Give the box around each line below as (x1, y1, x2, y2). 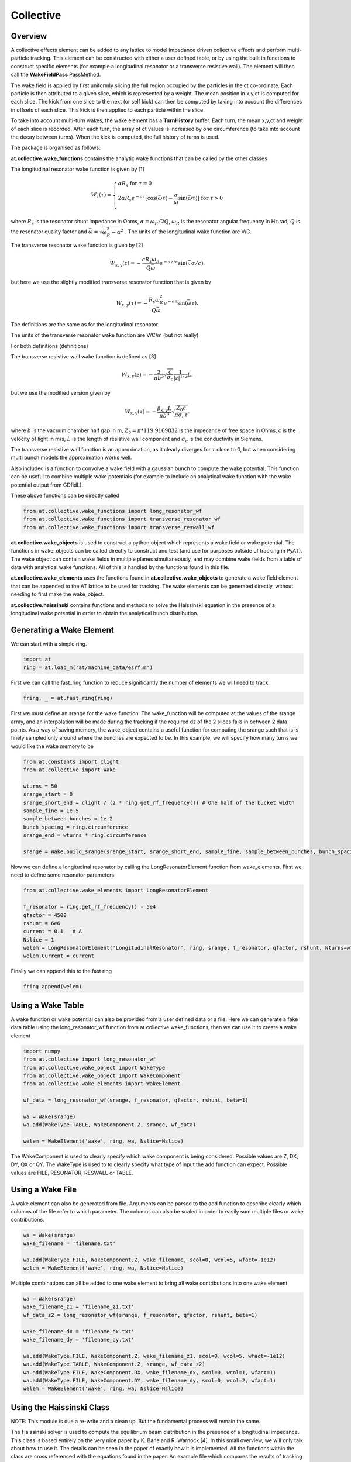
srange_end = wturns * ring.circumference (23, 832, 147, 839)
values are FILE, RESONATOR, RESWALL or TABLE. (11, 1169, 134, 1176)
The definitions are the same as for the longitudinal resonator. (11, 320, 160, 327)
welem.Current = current (23, 953, 95, 959)
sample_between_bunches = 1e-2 (23, 816, 113, 822)
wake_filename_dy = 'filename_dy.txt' (23, 1336, 135, 1343)
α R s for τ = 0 (118, 180, 152, 188)
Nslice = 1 (23, 936, 54, 943)
